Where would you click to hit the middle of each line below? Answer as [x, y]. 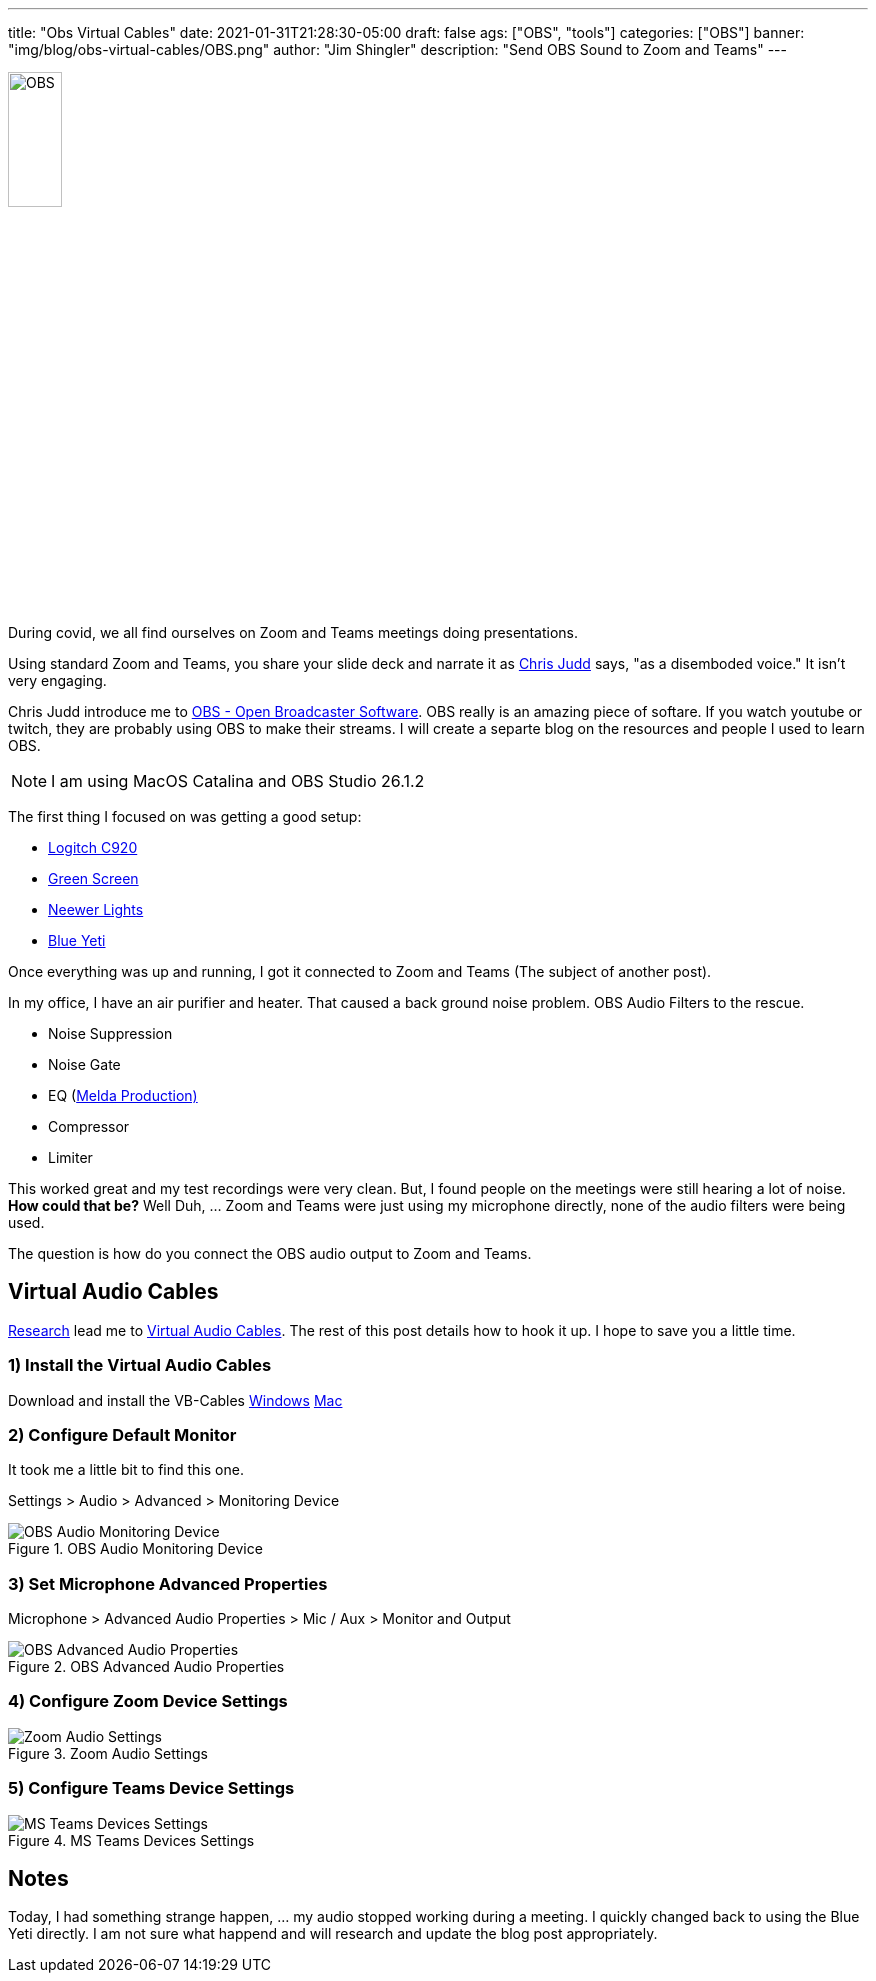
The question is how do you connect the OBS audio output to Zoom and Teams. [270, 1253]
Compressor [89, 1126]
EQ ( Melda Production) [123, 1095]
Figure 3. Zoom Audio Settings [108, 1753]
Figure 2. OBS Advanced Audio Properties [146, 1667]
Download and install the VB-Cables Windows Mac [175, 1400]
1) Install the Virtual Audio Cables [140, 1365]
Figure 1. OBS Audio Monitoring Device [135, 1549]
